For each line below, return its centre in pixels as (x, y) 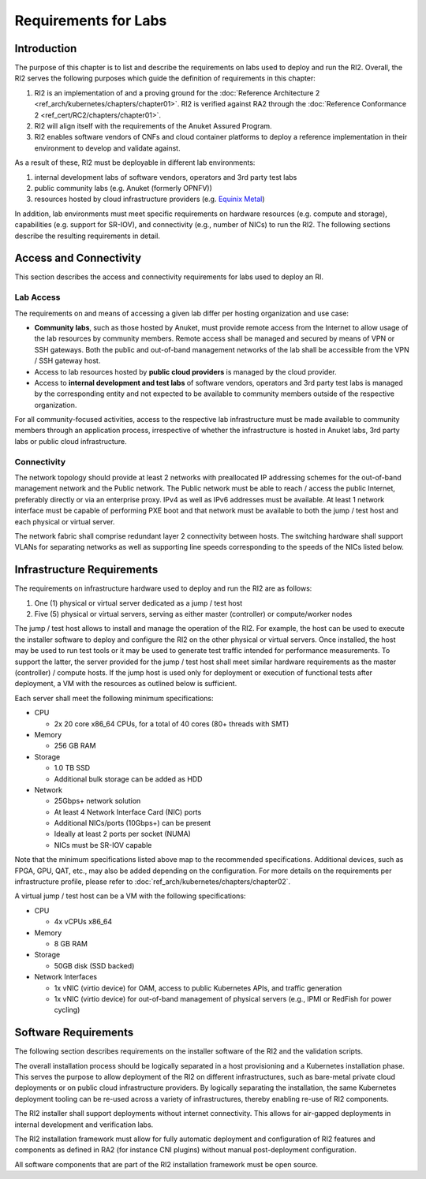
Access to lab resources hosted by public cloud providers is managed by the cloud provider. (185, 371)
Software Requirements (74, 1033)
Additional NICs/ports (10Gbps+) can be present (133, 823)
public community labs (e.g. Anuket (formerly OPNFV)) (123, 188)
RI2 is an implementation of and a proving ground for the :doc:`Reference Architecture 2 (177, 93)
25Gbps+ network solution (97, 801)
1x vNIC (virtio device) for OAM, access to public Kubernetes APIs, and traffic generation (198, 988)
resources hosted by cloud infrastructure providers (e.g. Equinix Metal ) (149, 199)
